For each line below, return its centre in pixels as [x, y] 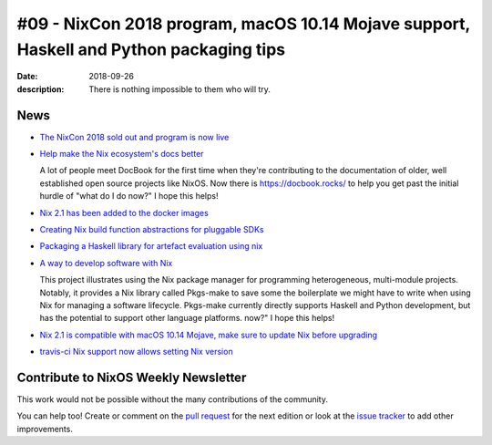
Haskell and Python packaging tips [151, 49]
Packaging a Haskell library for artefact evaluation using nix [151, 246]
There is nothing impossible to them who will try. [179, 89]
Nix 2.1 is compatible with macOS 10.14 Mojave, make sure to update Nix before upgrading [209, 335]
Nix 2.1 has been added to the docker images [124, 212]
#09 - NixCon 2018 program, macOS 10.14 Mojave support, [244, 24]
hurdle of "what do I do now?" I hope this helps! [129, 196]
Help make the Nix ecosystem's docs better [122, 154]
